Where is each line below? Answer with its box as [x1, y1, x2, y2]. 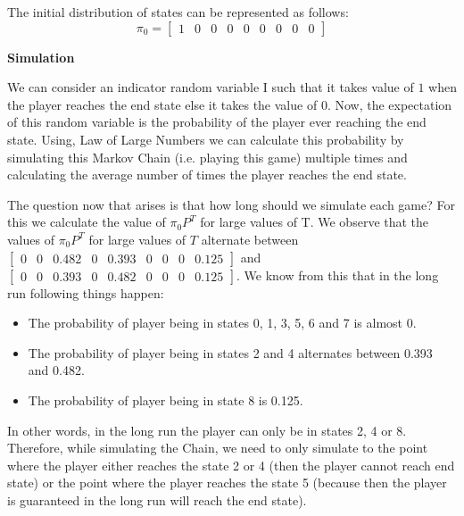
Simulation [7, 47, 75, 66]
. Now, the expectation [327, 95, 452, 113]
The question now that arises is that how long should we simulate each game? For [7, 195, 455, 213]
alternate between [201, 229, 299, 248]
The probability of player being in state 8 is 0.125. [28, 390, 303, 409]
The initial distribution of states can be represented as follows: [7, 3, 349, 21]
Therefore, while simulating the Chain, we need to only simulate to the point [7, 438, 428, 457]
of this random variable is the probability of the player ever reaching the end [7, 112, 427, 131]
